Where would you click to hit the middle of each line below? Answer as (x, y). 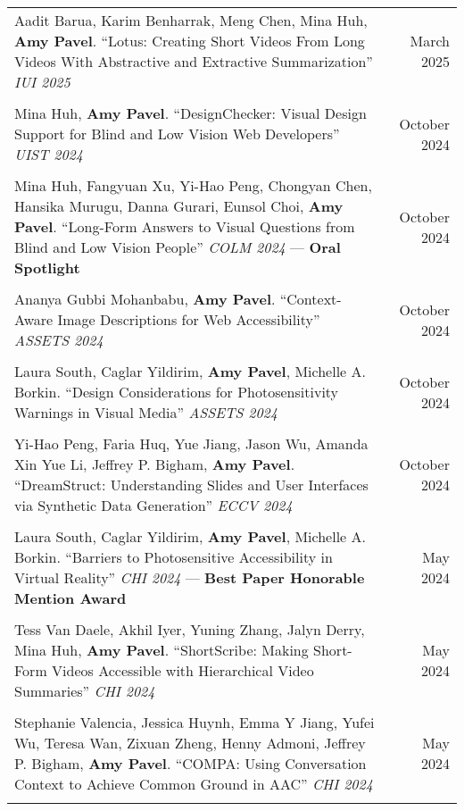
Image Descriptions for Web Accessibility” (189, 319)
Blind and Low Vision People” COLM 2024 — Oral (178, 247)
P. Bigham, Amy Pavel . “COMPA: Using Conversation (191, 763)
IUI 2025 (42, 82)
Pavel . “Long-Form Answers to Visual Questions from (185, 226)
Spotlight (47, 268)
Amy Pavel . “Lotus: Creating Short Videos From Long (190, 41)
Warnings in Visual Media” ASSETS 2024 (146, 412)
